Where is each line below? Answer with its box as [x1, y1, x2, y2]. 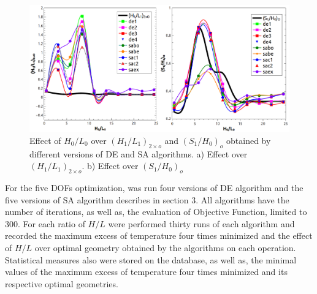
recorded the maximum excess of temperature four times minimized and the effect [5, 229, 313, 242]
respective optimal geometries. [5, 277, 118, 290]
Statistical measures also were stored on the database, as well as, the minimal [5, 253, 297, 266]
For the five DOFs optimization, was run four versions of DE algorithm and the [5, 181, 304, 194]
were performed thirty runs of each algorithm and [108, 217, 295, 230]
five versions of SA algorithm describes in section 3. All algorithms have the [5, 193, 289, 206]
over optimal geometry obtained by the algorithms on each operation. [34, 241, 296, 254]
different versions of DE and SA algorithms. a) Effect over [29, 147, 248, 160]
